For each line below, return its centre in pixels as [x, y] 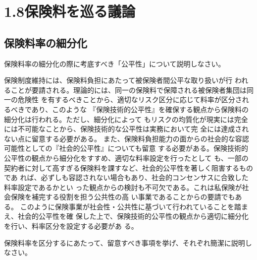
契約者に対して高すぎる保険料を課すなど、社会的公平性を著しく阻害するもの [128, 167]
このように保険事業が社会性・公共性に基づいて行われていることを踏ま [134, 206]
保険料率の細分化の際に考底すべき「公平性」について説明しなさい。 [115, 63]
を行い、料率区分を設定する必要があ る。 [71, 226]
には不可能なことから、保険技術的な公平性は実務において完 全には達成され [127, 129]
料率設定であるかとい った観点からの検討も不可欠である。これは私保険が [123, 187]
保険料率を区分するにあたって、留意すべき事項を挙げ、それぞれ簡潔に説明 [125, 242]
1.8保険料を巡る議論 [70, 11]
